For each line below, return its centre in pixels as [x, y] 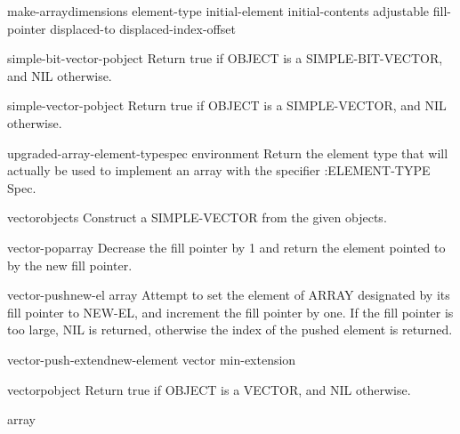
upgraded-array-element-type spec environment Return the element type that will [228, 153]
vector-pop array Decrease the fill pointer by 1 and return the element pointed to [226, 247]
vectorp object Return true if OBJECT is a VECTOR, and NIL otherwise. [209, 389]
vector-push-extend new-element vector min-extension [152, 359]
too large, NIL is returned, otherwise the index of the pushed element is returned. [230, 330]
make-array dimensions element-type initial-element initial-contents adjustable [218, 11]
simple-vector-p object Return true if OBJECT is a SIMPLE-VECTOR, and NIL [227, 105]
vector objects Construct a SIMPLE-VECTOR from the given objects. [197, 217]
